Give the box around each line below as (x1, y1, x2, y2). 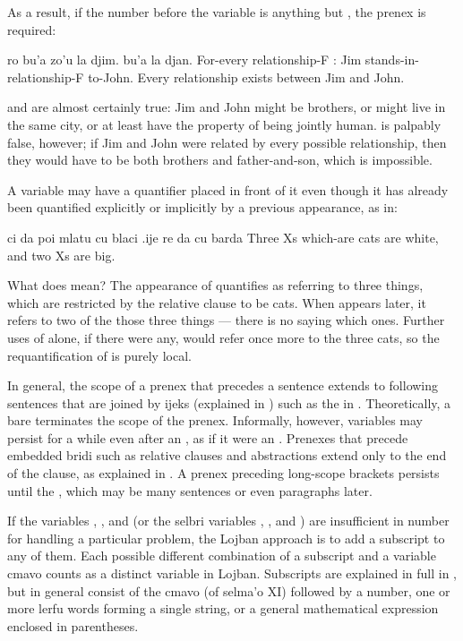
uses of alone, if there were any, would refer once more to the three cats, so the (7, 328, 440, 346)
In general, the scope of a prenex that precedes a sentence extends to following (7, 376, 439, 395)
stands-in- (364, 50, 419, 69)
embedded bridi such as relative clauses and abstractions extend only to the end (7, 446, 447, 465)
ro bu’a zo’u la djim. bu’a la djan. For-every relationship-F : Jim (7, 50, 362, 69)
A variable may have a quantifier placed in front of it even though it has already (7, 180, 449, 199)
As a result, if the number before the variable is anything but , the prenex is (7, 3, 426, 21)
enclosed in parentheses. (7, 616, 139, 635)
